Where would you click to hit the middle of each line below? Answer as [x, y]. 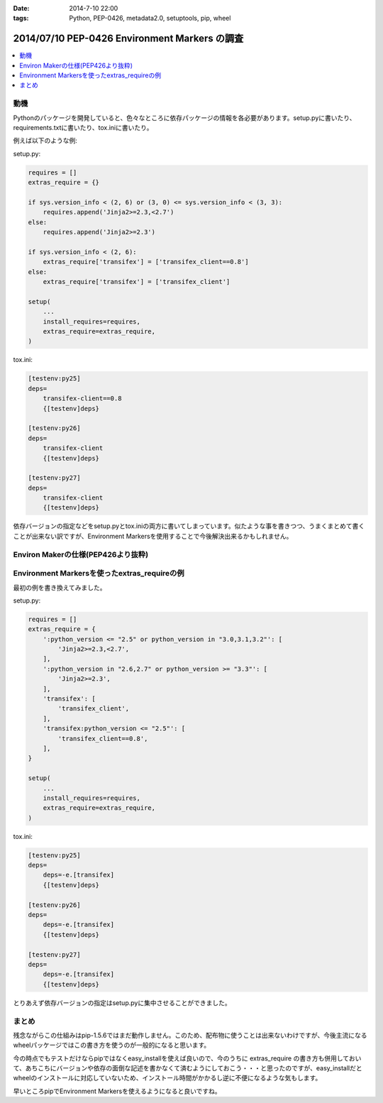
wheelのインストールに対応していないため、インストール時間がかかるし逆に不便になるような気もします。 [167, 1078]
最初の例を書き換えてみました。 [60, 587]
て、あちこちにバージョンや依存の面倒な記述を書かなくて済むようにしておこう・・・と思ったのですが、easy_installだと [188, 1068]
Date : [21, 8]
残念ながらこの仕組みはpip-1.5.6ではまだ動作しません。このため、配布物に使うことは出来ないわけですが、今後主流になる [190, 1035]
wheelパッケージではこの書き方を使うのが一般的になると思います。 [112, 1045]
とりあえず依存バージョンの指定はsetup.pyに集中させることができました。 [122, 1003]
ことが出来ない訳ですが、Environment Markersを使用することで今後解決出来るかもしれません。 [153, 536]
